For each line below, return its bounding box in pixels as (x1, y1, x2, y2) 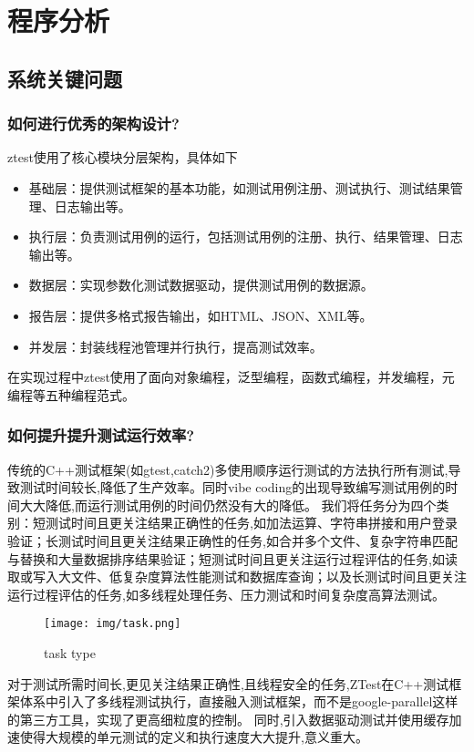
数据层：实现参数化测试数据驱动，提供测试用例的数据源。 (28, 275, 374, 294)
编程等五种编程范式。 (7, 385, 135, 404)
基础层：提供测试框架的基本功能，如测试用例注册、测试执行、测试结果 (28, 178, 450, 197)
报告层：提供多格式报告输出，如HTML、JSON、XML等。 (28, 305, 373, 324)
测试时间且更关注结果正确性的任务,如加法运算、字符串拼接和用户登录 (45, 513, 458, 532)
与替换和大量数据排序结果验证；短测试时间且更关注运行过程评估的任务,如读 (7, 549, 458, 568)
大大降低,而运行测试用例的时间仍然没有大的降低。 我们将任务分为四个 (19, 495, 437, 514)
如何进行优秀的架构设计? (7, 112, 180, 135)
